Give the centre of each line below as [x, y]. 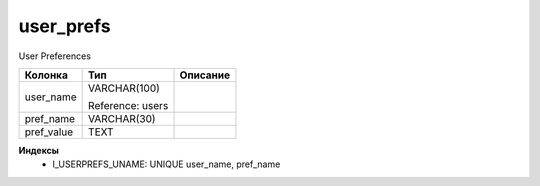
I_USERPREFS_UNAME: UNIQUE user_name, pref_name [166, 164]
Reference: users [128, 105]
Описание [204, 75]
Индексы [39, 150]
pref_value [49, 132]
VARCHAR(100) [124, 88]
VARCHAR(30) [122, 118]
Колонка [46, 75]
